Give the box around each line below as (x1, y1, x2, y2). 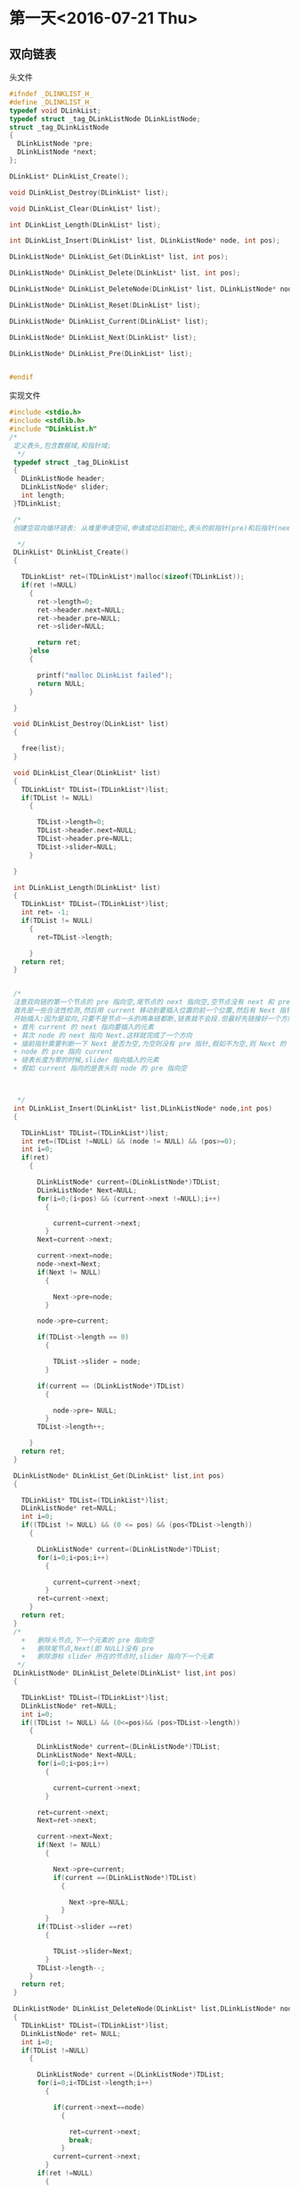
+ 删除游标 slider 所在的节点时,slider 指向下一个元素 (20, 1652, 214, 1662)
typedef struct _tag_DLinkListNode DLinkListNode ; (9, 114, 201, 123)
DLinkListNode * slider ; (20, 483, 109, 491)
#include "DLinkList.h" (9, 425, 98, 433)
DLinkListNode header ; (20, 474, 105, 483)
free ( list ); (20, 744, 66, 754)
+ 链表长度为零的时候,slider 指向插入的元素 (12, 1056, 159, 1065)
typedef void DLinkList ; (9, 106, 101, 115)
